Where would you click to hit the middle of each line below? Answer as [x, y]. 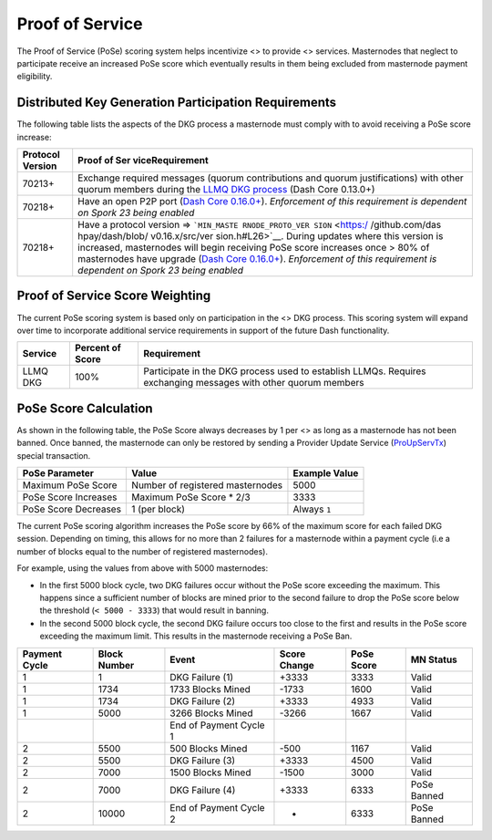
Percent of [98, 348]
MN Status [434, 659]
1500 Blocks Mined [210, 773]
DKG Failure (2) [203, 700]
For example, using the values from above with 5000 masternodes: [143, 568]
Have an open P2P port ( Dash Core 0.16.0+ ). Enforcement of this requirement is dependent [272, 202]
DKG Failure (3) [203, 760]
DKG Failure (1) [202, 677]
